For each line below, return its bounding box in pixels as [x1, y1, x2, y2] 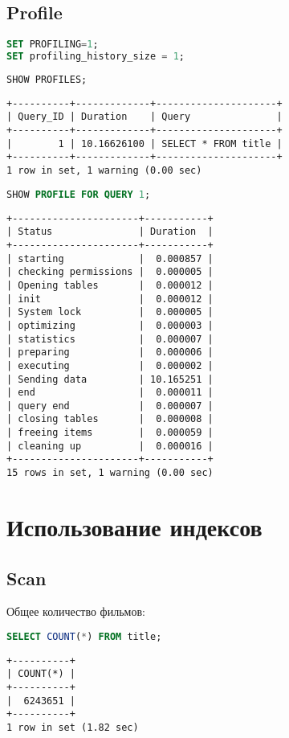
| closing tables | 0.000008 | [6, 413, 214, 425]
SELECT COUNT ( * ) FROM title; [6, 630, 162, 642]
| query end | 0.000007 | [6, 400, 214, 412]
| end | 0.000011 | [6, 387, 214, 399]
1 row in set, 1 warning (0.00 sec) [6, 165, 202, 177]
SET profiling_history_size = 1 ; [6, 51, 185, 63]
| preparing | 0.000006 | [6, 346, 214, 359]
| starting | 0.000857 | [6, 252, 214, 264]
